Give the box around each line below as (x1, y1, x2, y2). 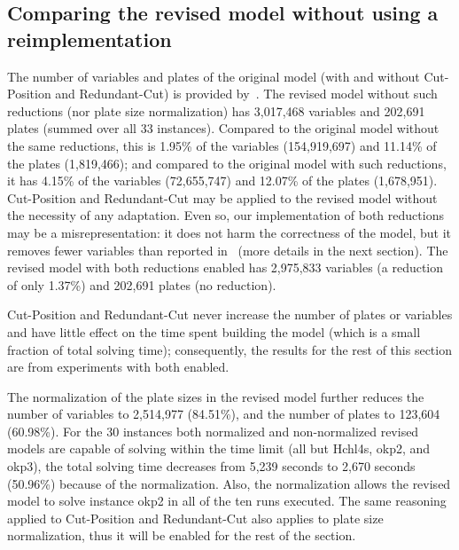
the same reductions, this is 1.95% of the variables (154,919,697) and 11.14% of (7, 136, 437, 154)
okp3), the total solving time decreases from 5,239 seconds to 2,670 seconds (7, 457, 416, 475)
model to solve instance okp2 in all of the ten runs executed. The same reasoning (7, 491, 447, 510)
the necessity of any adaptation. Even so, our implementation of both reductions (7, 206, 444, 224)
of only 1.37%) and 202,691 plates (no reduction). (7, 275, 276, 294)
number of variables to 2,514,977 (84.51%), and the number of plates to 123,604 (7, 405, 440, 423)
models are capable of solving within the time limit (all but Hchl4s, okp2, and (7, 439, 431, 458)
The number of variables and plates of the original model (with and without (7, 67, 420, 85)
